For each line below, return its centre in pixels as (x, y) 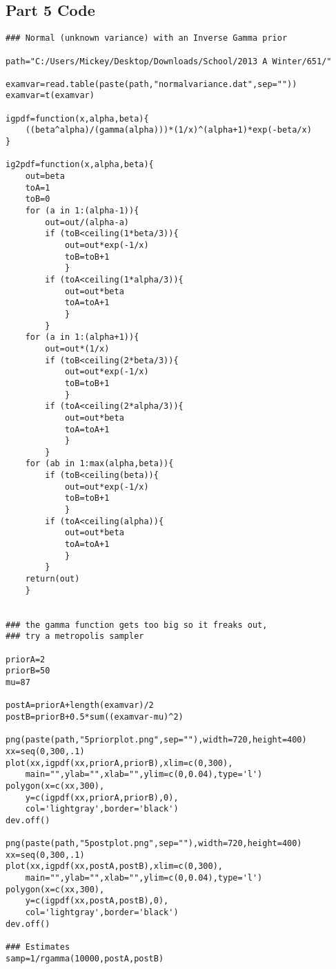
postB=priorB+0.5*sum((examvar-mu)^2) (95, 717)
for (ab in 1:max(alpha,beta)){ (99, 464)
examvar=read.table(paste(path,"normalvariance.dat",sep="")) (151, 84)
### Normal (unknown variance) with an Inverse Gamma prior (147, 38)
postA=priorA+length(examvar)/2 (80, 706)
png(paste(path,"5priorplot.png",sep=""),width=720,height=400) (156, 740)
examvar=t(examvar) (50, 96)
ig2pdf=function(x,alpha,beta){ (80, 165)
